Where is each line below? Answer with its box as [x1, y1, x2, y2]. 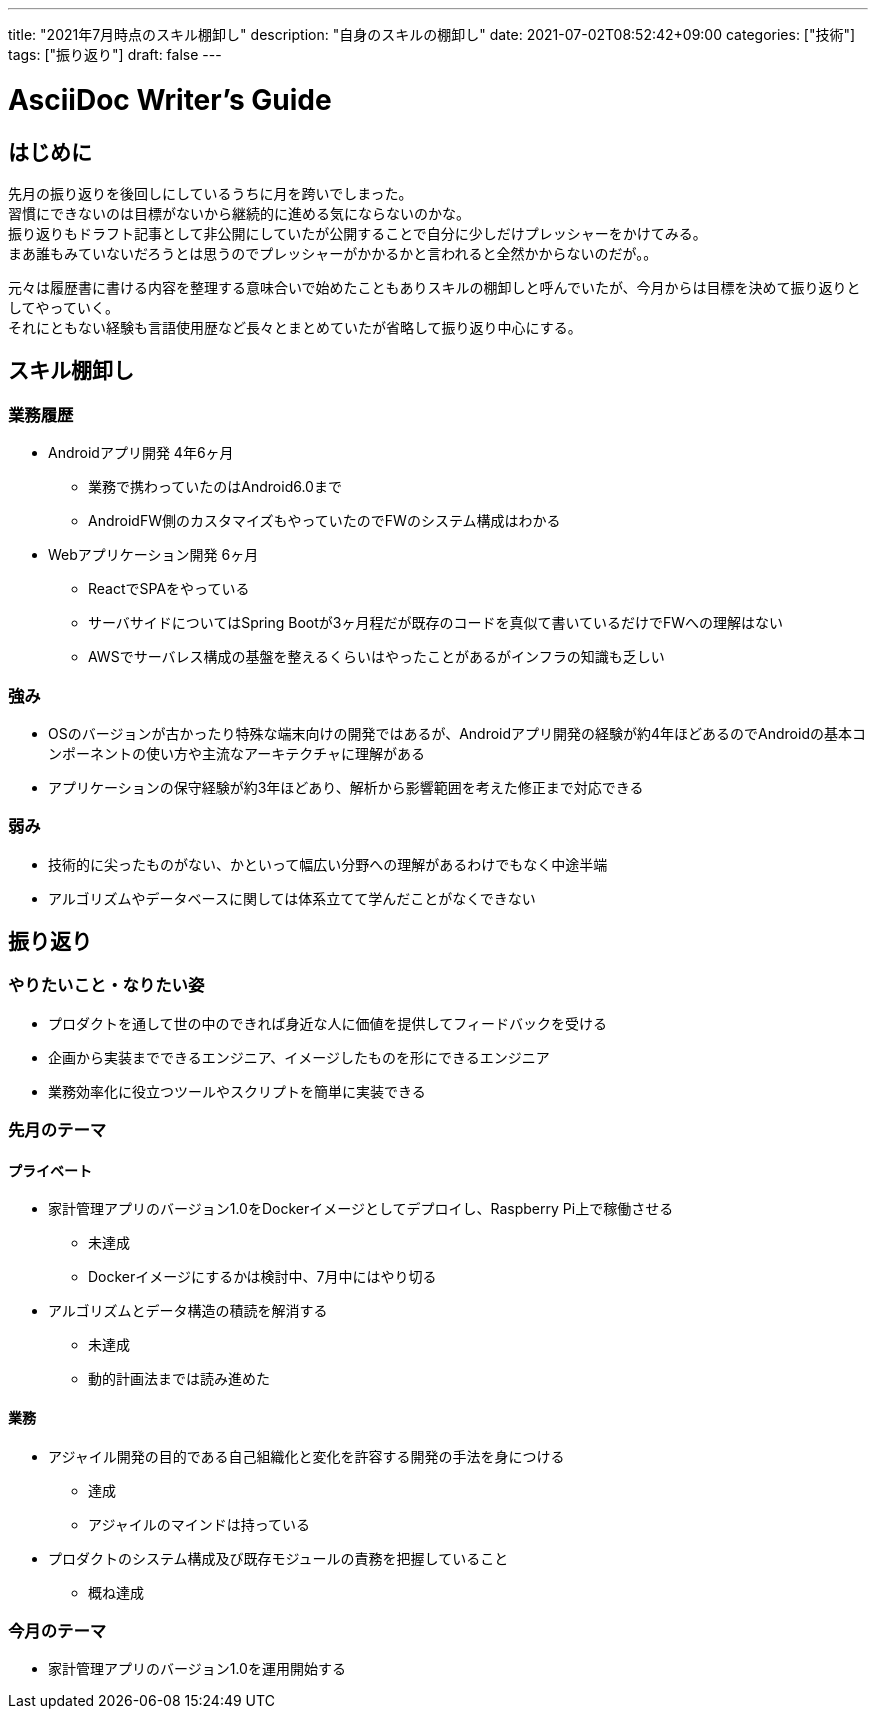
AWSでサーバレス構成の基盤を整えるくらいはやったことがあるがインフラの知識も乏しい [88, 648, 665, 666]
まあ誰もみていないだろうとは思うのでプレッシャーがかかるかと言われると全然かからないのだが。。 [8, 244, 658, 262]
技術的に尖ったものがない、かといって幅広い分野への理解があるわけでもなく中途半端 [48, 855, 608, 873]
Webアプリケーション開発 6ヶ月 [48, 546, 259, 564]
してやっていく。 [8, 298, 119, 316]
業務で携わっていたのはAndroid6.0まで [88, 478, 342, 496]
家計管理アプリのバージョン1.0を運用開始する [48, 1660, 346, 1678]
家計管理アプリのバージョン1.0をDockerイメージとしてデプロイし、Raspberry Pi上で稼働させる [48, 1200, 674, 1218]
